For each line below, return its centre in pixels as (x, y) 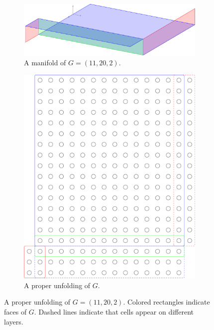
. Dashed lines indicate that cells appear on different (114, 312)
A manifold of (45, 63)
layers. (14, 321)
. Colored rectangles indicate (166, 302)
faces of (15, 312)
